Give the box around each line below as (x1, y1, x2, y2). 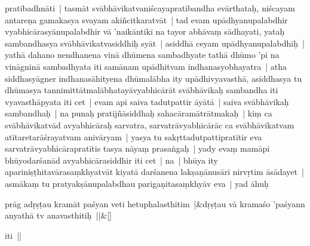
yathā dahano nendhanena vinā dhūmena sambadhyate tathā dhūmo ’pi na (5, 48, 280, 61)
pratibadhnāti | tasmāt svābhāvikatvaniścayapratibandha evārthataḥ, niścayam (5, 2, 295, 14)
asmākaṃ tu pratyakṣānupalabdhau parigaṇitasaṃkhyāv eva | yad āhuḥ (5, 177, 269, 189)
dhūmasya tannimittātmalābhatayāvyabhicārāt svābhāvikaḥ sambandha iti (5, 84, 278, 96)
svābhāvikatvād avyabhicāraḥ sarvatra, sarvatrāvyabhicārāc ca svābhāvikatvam (5, 118, 294, 131)
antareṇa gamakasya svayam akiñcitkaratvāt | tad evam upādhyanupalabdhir (5, 13, 288, 26)
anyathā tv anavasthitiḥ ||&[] (5, 209, 112, 222)
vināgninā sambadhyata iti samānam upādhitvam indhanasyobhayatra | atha (5, 60, 287, 72)
